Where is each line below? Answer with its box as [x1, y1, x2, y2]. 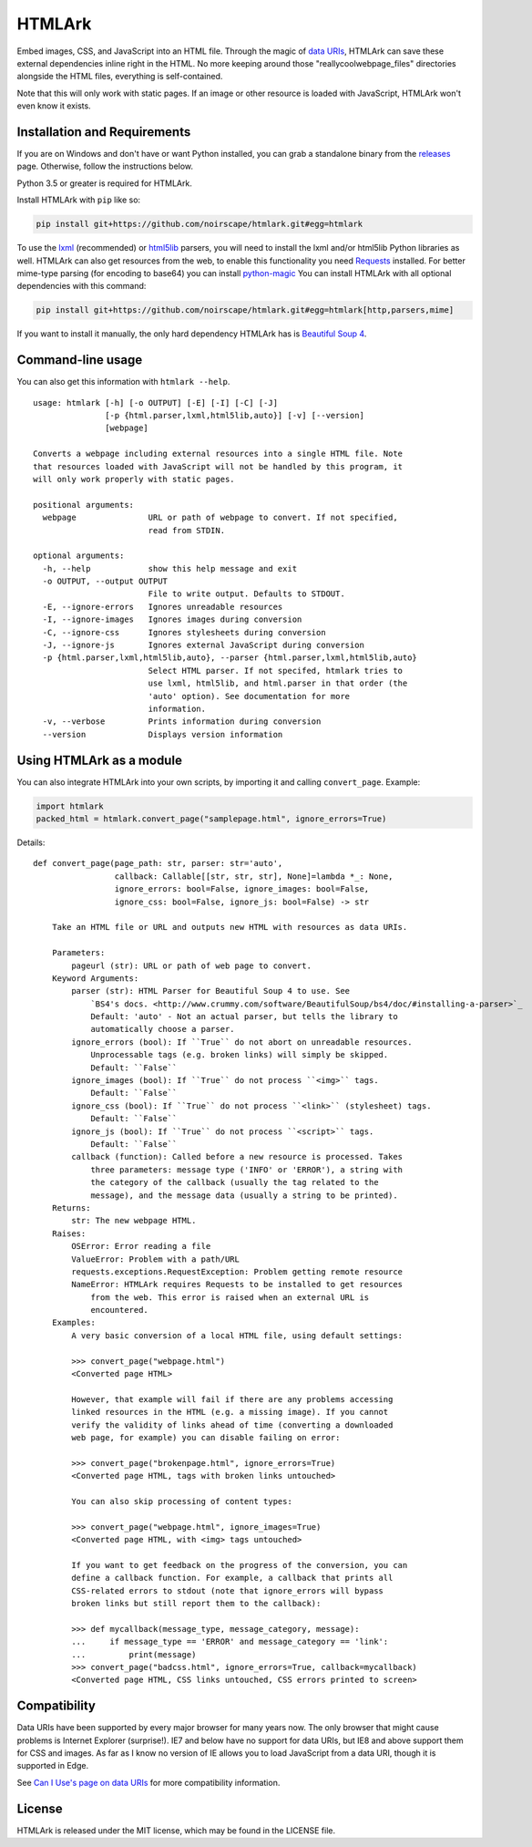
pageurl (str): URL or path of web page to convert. [71, 960, 312, 971]
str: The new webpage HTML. [71, 1215, 197, 1226]
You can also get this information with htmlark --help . [16, 377, 230, 387]
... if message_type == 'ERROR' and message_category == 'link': [71, 1636, 389, 1647]
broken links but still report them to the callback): [71, 1598, 322, 1609]
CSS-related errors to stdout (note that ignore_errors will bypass [71, 1585, 384, 1595]
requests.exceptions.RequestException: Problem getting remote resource [71, 1266, 404, 1276]
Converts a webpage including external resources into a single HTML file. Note [33, 449, 404, 459]
